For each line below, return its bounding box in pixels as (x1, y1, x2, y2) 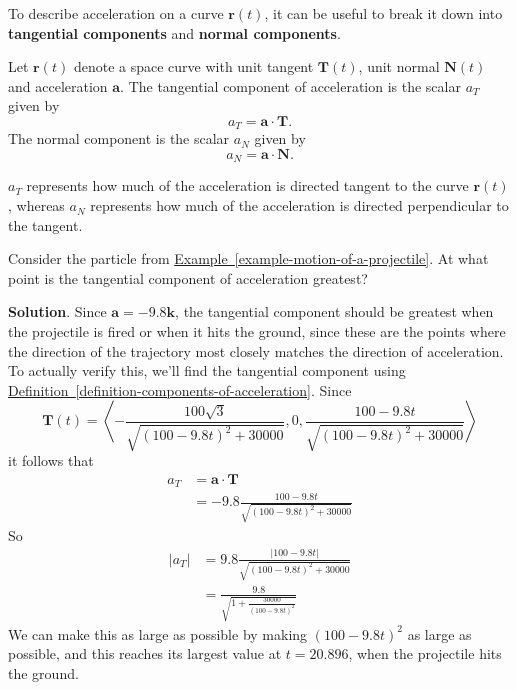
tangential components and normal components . (8, 22, 341, 43)
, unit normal (358, 56, 440, 77)
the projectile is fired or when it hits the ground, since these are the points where (8, 321, 506, 342)
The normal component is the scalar (8, 128, 230, 149)
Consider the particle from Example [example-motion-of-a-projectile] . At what (8, 248, 489, 269)
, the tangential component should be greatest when (175, 301, 494, 322)
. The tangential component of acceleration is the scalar (120, 75, 461, 96)
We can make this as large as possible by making (8, 623, 308, 644)
